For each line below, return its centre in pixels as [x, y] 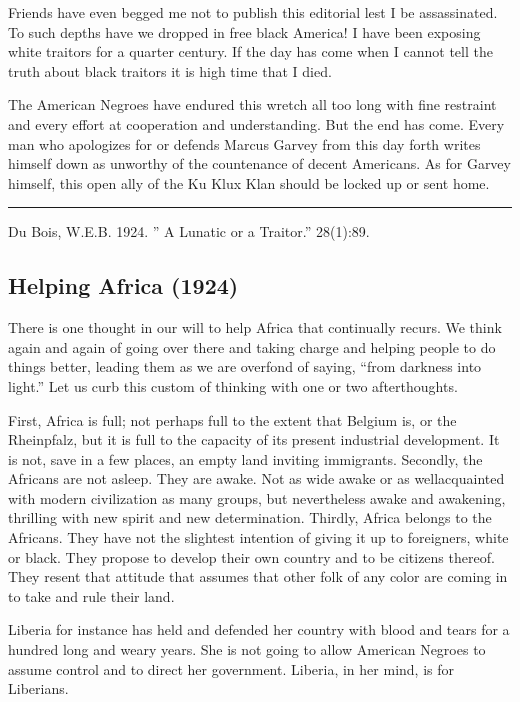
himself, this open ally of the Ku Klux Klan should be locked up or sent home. [249, 182]
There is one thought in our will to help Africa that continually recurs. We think [255, 327]
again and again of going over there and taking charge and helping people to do [252, 346]
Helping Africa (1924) [123, 285]
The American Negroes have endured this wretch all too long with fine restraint [252, 104]
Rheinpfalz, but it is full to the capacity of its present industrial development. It [254, 439]
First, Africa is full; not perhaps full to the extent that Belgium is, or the [232, 419]
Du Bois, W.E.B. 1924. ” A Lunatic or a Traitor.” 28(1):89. [189, 231]
